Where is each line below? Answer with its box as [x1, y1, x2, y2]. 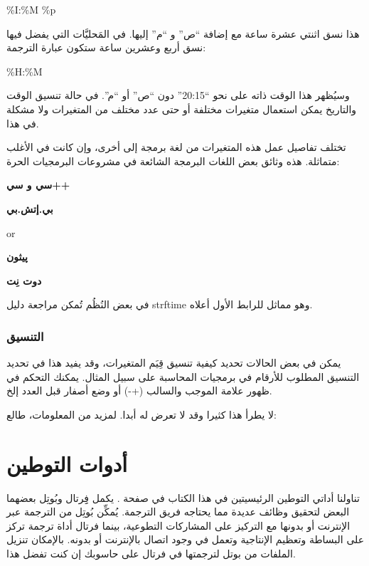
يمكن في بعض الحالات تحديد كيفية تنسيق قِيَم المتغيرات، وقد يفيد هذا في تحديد [6, 355, 341, 370]
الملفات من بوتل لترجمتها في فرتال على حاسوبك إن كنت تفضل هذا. [6, 546, 296, 560]
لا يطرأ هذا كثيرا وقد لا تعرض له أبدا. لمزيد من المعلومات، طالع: [6, 407, 277, 421]
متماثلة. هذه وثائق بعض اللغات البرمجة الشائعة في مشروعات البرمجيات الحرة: [6, 153, 340, 168]
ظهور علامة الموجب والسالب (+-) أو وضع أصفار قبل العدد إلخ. [6, 383, 272, 398]
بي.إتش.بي [6, 201, 53, 216]
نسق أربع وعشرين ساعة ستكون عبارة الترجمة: [6, 40, 206, 55]
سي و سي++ [6, 177, 70, 192]
